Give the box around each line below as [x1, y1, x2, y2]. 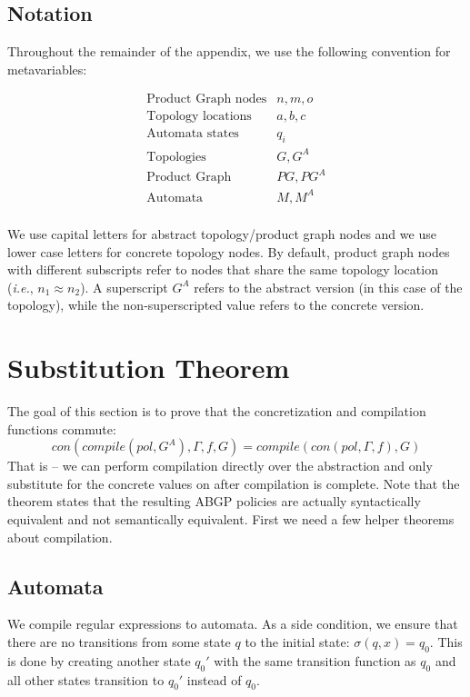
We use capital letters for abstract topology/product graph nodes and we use [7, 224, 436, 243]
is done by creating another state [7, 651, 191, 670]
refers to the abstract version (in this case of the [194, 277, 463, 296]
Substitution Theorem [7, 349, 290, 386]
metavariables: [7, 59, 87, 78]
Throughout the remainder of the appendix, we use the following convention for [7, 42, 451, 61]
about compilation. [7, 527, 113, 546]
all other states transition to [7, 670, 165, 689]
